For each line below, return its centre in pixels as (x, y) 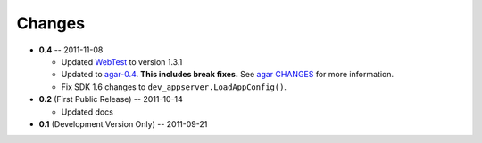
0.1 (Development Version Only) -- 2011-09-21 (123, 123)
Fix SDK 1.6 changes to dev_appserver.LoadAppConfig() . (174, 87)
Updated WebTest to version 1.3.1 (122, 61)
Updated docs (87, 112)
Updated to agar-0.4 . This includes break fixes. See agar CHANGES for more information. (228, 75)
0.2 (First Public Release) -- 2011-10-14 (111, 99)
